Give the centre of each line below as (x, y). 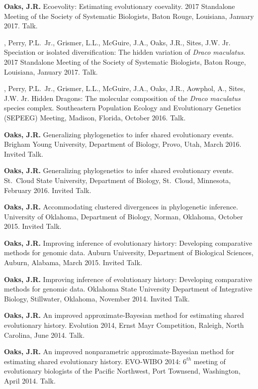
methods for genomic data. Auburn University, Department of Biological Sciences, (129, 252)
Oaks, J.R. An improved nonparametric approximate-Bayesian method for (119, 351)
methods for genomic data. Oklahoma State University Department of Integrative (128, 289)
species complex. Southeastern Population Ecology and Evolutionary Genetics (123, 108)
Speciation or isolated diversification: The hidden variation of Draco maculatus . (125, 52)
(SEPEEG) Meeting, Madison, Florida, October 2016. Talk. (95, 117)
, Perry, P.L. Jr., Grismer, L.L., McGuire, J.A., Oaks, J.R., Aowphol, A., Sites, (125, 88)
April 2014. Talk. (30, 381)
